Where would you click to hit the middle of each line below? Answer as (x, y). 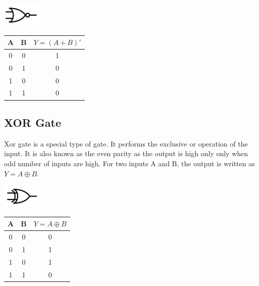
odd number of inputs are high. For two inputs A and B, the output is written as (129, 163)
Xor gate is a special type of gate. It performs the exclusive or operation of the (126, 143)
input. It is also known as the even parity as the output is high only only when (126, 153)
